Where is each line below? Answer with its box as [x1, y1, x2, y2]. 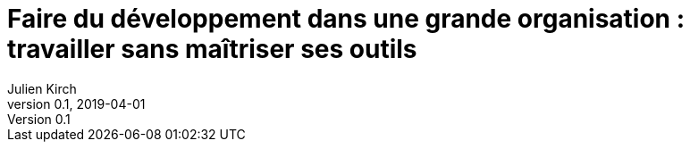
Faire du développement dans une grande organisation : [7, 4, 686, 34]
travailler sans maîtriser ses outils [7, 34, 417, 64]
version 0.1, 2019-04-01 [7, 95, 146, 112]
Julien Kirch [7, 80, 77, 96]
